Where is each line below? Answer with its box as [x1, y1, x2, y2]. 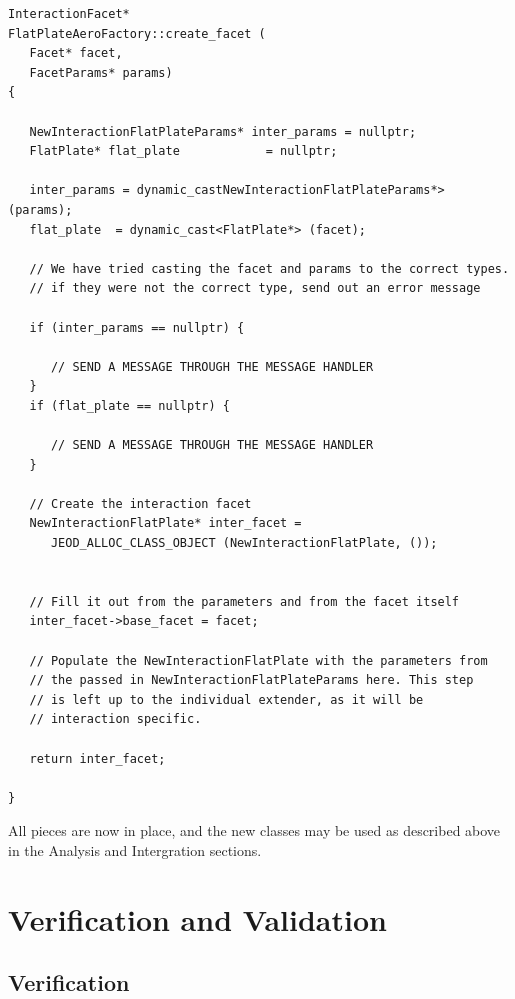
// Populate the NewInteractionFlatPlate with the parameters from [29, 653, 488, 668]
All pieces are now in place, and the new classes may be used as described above [8, 820, 501, 841]
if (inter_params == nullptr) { [29, 320, 245, 335]
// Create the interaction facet [29, 496, 252, 511]
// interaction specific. [29, 712, 202, 727]
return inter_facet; [29, 751, 166, 766]
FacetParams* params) [29, 65, 173, 80]
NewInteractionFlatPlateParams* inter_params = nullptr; [29, 124, 417, 139]
